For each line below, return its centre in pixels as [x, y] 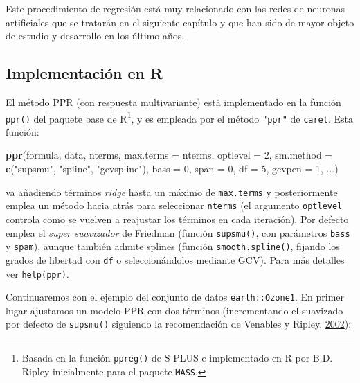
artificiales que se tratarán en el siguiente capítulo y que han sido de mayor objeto [180, 22]
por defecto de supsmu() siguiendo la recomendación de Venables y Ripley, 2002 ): [179, 324]
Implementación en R [84, 73]
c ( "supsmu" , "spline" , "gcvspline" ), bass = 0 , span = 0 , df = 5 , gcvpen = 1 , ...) [172, 169]
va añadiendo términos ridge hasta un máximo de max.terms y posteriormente [172, 191]
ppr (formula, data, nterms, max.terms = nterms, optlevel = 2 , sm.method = [169, 155]
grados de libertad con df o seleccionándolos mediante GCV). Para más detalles [175, 259]
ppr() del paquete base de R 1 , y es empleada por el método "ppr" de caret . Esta [179, 117]
